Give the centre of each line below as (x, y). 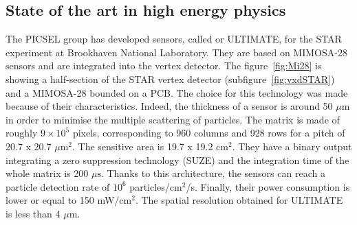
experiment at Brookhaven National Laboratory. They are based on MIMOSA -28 (176, 52)
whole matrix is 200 (47, 173)
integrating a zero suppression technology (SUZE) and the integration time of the (177, 159)
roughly (22, 133)
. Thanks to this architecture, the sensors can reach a (213, 173)
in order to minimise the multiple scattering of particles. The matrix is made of (173, 119)
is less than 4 (33, 213)
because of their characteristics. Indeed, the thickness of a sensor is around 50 (169, 106)
